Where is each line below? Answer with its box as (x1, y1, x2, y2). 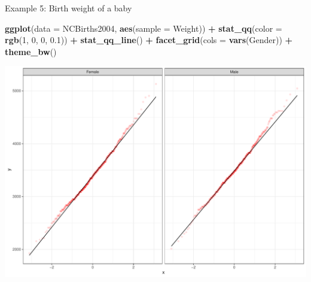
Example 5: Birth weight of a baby (5, 2, 132, 14)
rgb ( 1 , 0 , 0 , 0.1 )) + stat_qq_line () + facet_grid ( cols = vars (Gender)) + (5, 34, 293, 46)
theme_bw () (5, 45, 57, 57)
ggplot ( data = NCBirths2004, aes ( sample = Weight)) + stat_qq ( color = (5, 22, 282, 34)
